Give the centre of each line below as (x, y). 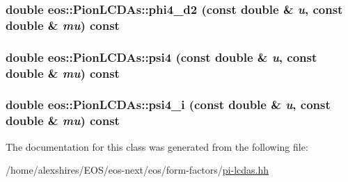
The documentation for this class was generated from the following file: (157, 146)
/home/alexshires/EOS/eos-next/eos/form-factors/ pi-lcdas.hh (137, 170)
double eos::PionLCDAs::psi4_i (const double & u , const (168, 105)
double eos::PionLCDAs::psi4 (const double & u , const (161, 57)
